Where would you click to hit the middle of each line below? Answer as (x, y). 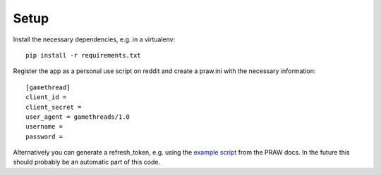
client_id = (46, 97)
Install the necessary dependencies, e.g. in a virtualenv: (94, 39)
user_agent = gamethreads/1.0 (78, 117)
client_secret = (54, 107)
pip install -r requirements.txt (83, 55)
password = (44, 136)
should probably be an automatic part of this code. (87, 162)
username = (44, 127)
